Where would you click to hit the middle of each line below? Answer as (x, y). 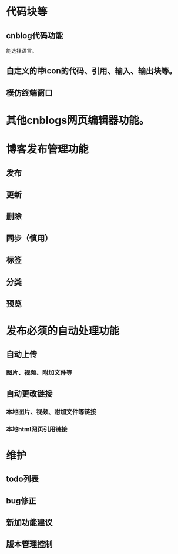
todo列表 (23, 479)
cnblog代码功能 (35, 36)
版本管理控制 (29, 544)
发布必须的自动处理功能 (63, 331)
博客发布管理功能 (48, 150)
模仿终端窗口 (29, 93)
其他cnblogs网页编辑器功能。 (78, 120)
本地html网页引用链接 (37, 429)
